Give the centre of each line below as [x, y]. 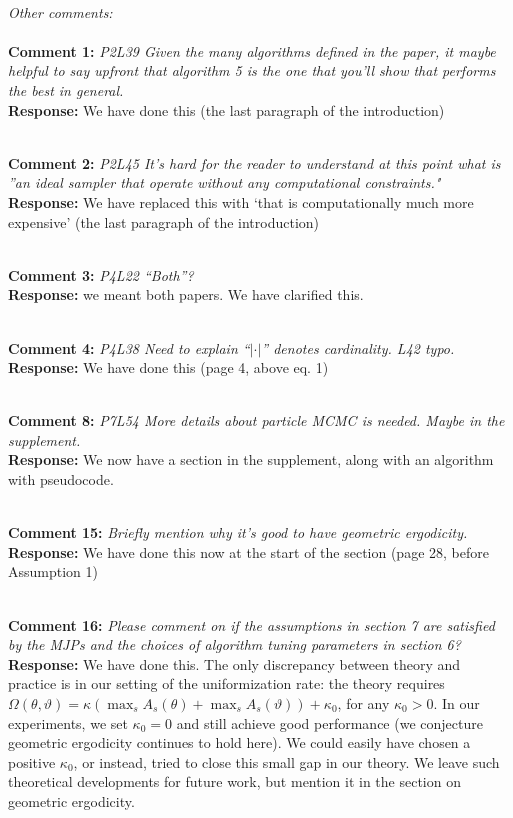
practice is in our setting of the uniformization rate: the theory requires [226, 683]
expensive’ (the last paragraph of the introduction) [164, 221]
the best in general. [66, 89]
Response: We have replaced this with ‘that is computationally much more [241, 201]
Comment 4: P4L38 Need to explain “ [129, 347]
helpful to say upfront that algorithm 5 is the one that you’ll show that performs [252, 70]
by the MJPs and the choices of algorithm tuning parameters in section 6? [234, 644]
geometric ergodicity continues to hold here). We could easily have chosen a [239, 742]
